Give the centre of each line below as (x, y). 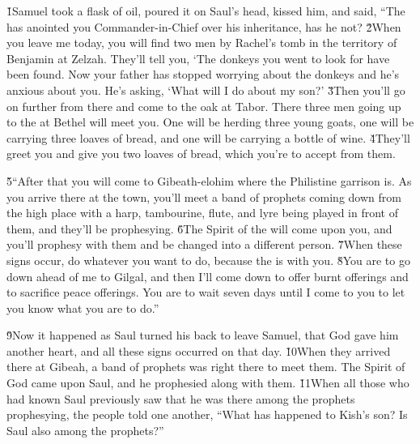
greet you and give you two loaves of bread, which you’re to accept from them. (201, 154)
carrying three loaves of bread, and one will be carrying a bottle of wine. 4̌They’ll (208, 137)
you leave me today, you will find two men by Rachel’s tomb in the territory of (202, 43)
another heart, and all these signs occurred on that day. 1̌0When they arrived (199, 350)
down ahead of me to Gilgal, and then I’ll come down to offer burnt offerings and (208, 276)
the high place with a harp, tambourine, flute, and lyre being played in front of (203, 213)
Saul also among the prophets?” (85, 430)
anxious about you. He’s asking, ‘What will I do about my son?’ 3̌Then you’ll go (206, 90)
